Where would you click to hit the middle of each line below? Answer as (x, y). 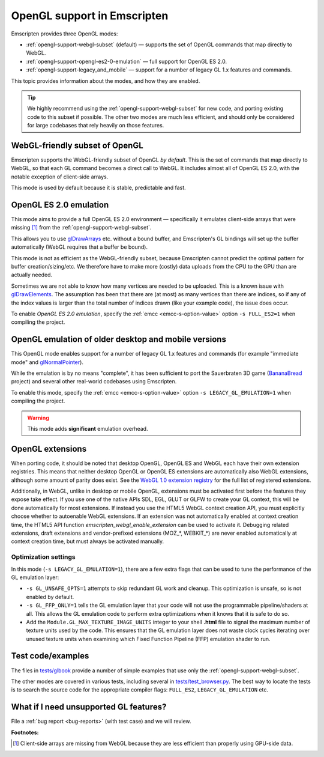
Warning (38, 418)
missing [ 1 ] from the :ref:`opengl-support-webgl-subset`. (81, 228)
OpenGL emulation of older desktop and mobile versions (118, 339)
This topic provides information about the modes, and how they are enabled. (106, 81)
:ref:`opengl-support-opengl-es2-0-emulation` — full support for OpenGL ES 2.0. (127, 61)
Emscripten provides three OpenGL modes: (64, 34)
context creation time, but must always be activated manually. (88, 541)
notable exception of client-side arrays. (60, 177)
